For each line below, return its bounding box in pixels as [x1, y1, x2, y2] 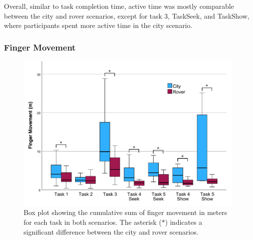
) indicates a [165, 217, 202, 227]
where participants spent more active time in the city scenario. [4, 20, 193, 30]
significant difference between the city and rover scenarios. [24, 226, 198, 237]
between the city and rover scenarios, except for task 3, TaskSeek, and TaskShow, [4, 10, 250, 21]
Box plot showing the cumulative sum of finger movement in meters [24, 207, 227, 217]
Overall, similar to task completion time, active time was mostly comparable [4, 1, 234, 11]
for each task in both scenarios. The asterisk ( [24, 217, 162, 227]
